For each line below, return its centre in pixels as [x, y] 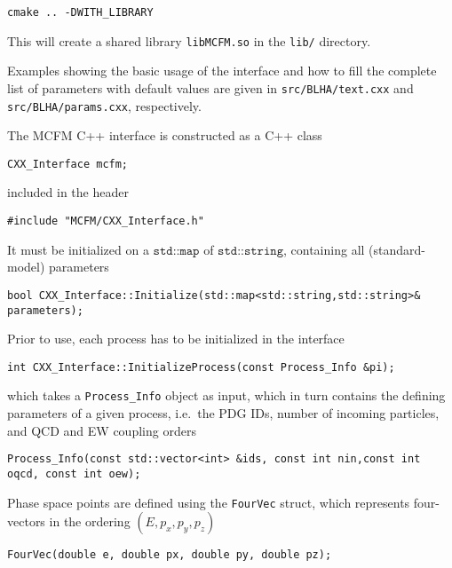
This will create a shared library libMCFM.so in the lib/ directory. [189, 40]
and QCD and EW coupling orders [102, 430]
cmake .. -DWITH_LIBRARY [80, 12]
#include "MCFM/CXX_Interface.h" [106, 221]
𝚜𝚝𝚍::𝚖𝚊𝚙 [176, 251]
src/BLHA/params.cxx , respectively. [104, 105]
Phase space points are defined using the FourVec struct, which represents [209, 502]
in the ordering [90, 521]
